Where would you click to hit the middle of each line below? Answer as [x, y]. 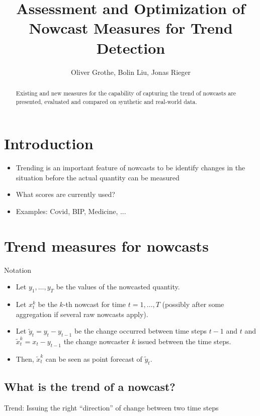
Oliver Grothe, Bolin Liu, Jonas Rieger [131, 72]
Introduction [49, 143]
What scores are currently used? [65, 194]
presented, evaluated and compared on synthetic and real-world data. [106, 101]
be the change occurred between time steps [140, 331]
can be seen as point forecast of [94, 358]
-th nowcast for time [95, 304]
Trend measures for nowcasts [106, 245]
